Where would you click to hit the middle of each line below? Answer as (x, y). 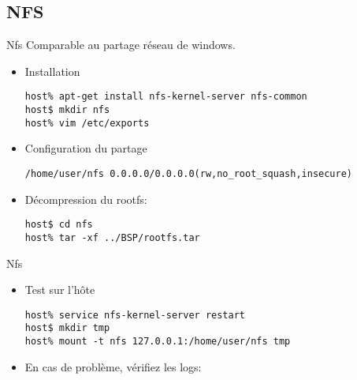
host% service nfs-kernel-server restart (135, 315)
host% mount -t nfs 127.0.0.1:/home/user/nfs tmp (158, 342)
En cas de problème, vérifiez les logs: (113, 366)
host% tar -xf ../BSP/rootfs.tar (112, 237)
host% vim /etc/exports (87, 123)
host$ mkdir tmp (67, 328)
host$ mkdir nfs (67, 110)
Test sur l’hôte (60, 290)
